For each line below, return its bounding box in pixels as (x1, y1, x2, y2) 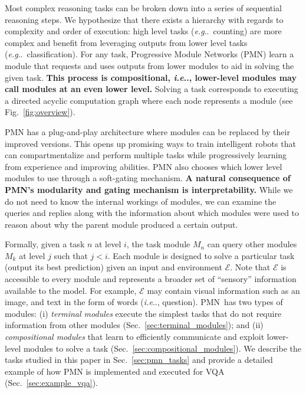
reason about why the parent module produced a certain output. (5, 218, 238, 230)
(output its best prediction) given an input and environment (5, 261, 222, 273)
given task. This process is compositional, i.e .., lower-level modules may (5, 71, 297, 83)
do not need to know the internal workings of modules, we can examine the (5, 195, 277, 207)
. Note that (230, 261, 271, 273)
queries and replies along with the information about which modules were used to (5, 207, 300, 219)
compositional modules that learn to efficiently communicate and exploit (5, 330, 265, 343)
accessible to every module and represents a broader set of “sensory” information (5, 273, 297, 285)
